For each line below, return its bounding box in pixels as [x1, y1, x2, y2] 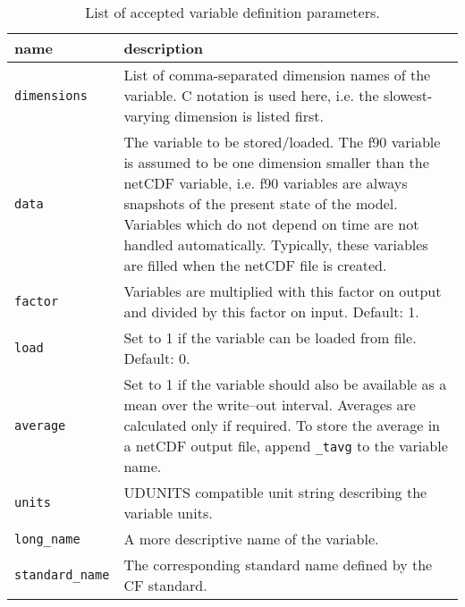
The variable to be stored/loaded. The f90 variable [123, 131, 441, 152]
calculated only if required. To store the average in [123, 415, 441, 435]
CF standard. [123, 575, 207, 595]
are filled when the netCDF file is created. [123, 255, 387, 275]
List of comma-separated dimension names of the [123, 64, 431, 85]
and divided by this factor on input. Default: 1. [123, 301, 419, 322]
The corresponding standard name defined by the [123, 554, 433, 575]
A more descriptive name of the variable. [123, 528, 379, 549]
